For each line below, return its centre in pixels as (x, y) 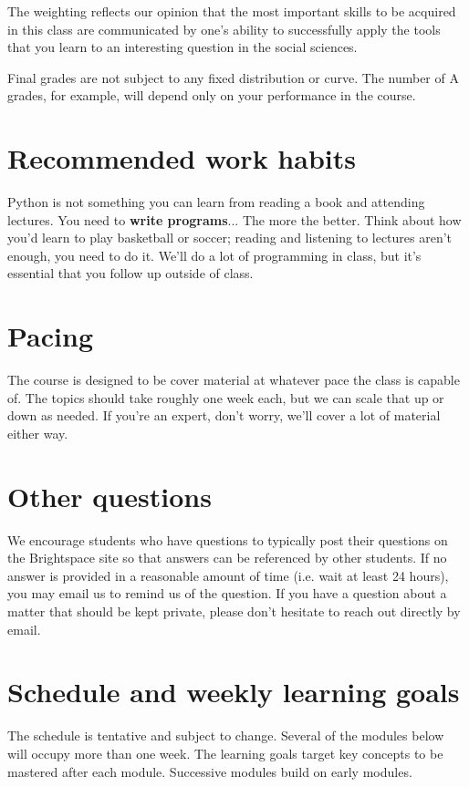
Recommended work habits (182, 158)
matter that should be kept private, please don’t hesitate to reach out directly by (234, 611)
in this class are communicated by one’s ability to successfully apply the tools (224, 29)
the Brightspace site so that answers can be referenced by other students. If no (227, 558)
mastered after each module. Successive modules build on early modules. (210, 771)
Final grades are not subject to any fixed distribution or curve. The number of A (233, 77)
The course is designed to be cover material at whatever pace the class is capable (234, 380)
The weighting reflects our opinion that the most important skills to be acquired (232, 11)
